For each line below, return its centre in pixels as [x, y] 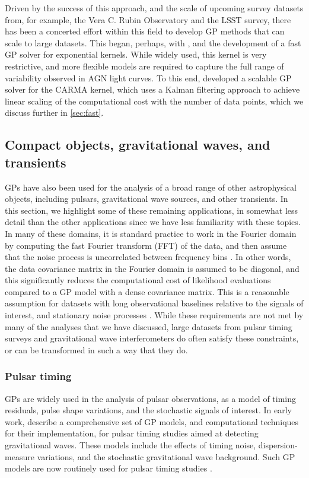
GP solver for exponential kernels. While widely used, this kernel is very [136, 54]
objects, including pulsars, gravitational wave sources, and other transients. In [146, 199]
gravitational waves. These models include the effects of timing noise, [130, 445]
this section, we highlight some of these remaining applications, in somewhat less [152, 210]
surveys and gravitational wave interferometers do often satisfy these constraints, [152, 338]
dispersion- [278, 445]
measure [20, 456]
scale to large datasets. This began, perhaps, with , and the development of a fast [153, 42]
